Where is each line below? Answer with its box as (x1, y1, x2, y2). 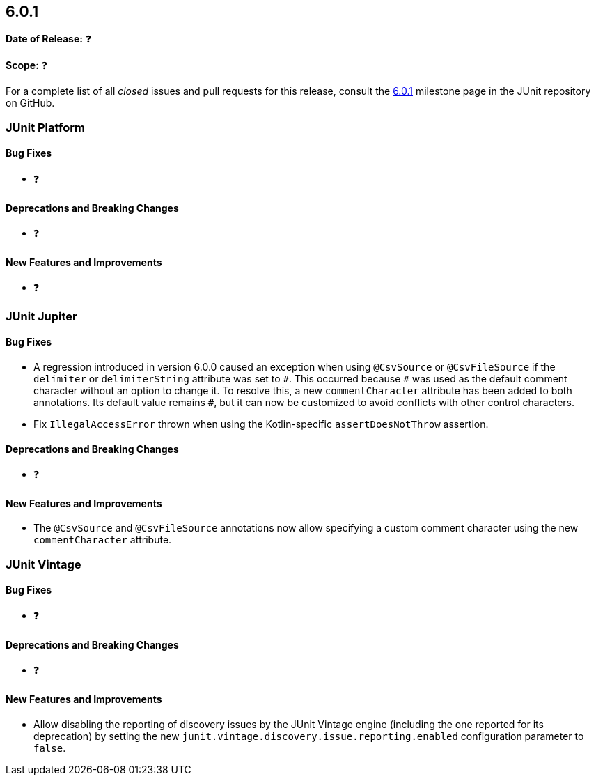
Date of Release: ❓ (6, 33, 92, 45)
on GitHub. (6, 97, 55, 109)
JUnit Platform (6, 120, 85, 134)
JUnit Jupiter (6, 309, 77, 323)
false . (33, 741, 66, 754)
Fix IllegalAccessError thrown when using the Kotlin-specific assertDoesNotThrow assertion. (33, 418, 489, 431)
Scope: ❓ (6, 59, 48, 72)
